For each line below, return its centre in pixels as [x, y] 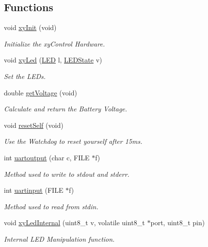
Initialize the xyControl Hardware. [55, 43]
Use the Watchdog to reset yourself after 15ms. [73, 141]
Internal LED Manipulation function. [59, 239]
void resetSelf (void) [34, 125]
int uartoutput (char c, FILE [47, 157]
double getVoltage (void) [40, 92]
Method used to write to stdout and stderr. [67, 174]
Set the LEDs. [25, 76]
